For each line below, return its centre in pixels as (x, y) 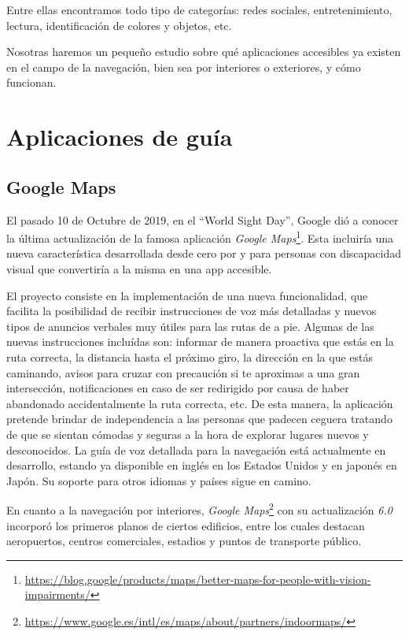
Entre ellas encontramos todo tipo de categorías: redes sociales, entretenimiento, (199, 9)
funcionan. (31, 82)
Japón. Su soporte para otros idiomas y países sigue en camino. (159, 480)
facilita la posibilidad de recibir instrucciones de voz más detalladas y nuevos (192, 311)
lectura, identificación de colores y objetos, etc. (119, 25)
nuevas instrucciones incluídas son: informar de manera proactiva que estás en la (200, 342)
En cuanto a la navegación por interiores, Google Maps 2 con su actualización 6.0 (199, 509)
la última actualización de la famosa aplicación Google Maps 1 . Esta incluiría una (200, 237)
